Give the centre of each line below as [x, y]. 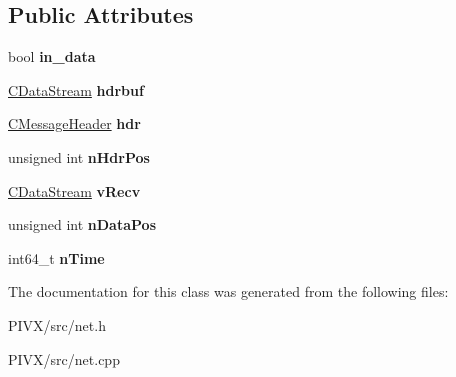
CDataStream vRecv [74, 190]
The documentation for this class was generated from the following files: [228, 291]
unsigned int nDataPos [82, 224]
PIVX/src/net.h [57, 324]
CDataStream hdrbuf [76, 89]
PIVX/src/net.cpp [64, 358]
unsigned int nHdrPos [79, 156]
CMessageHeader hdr [74, 123]
